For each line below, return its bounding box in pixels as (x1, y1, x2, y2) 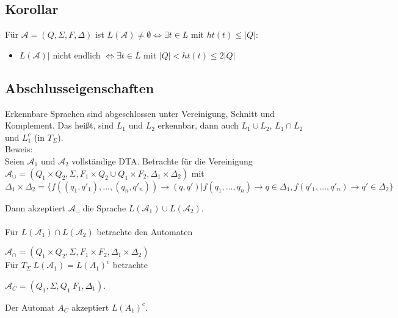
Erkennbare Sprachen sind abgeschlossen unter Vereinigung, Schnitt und (5, 107, 275, 119)
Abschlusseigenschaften (5, 78, 154, 97)
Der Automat (5, 300, 55, 313)
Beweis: (5, 143, 33, 155)
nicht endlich (52, 48, 101, 61)
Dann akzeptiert (5, 201, 66, 214)
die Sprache (82, 201, 126, 214)
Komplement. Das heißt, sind (5, 119, 114, 132)
